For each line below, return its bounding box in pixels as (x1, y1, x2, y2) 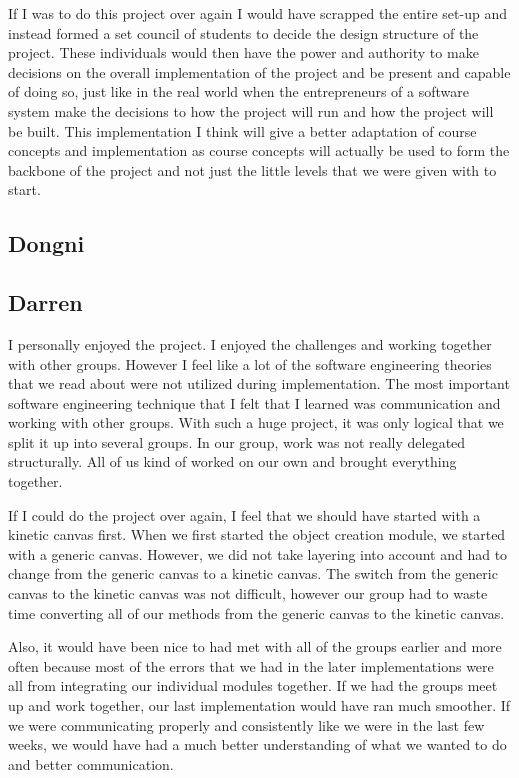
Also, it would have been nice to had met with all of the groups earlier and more (8, 636, 502, 657)
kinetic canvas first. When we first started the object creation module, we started (8, 524, 506, 545)
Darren (8, 287, 83, 318)
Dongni (8, 228, 85, 259)
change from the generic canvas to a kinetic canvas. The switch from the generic (8, 563, 498, 584)
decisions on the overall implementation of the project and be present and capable (8, 61, 511, 82)
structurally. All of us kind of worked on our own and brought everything (8, 451, 457, 472)
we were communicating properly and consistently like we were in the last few (8, 714, 485, 735)
